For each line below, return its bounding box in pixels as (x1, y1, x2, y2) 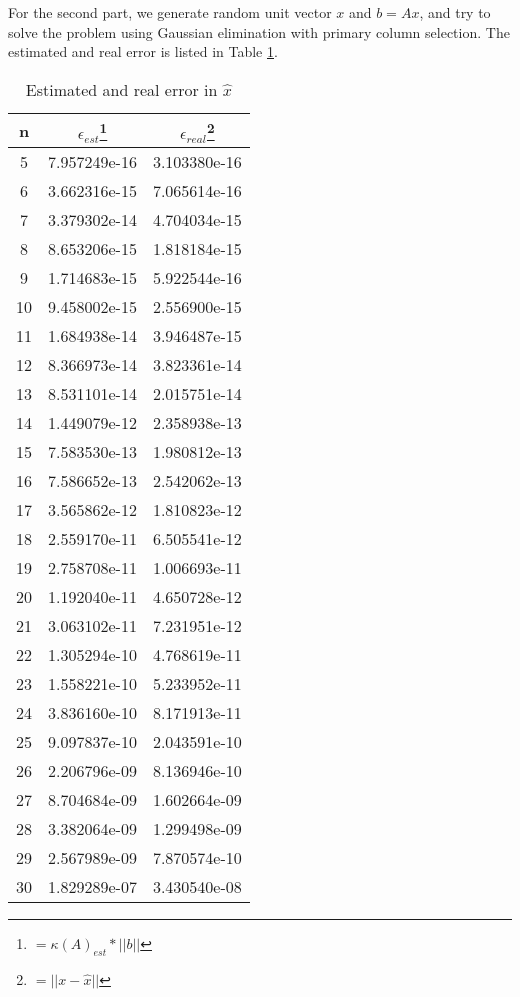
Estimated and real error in (25, 77, 218, 101)
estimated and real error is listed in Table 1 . (8, 41, 278, 62)
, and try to (419, 2, 491, 22)
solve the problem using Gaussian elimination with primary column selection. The (8, 21, 510, 42)
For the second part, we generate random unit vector (8, 2, 332, 22)
